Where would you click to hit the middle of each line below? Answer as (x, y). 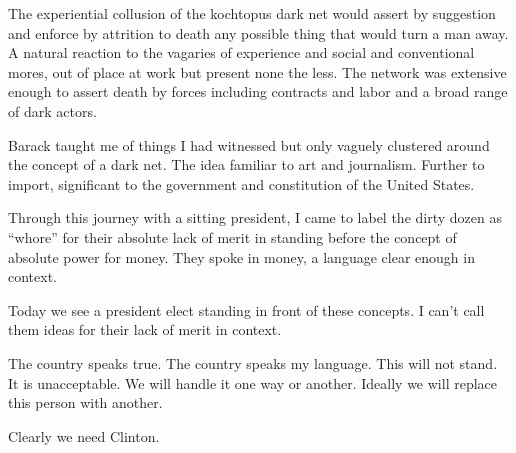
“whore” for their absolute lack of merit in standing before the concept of (232, 236)
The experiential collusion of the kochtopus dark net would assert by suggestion (252, 13)
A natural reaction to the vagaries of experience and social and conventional (241, 52)
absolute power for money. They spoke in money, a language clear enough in (241, 256)
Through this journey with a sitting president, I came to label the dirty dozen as (255, 217)
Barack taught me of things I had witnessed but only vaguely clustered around (249, 144)
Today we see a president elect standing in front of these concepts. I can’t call (246, 309)
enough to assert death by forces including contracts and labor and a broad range (258, 91)
